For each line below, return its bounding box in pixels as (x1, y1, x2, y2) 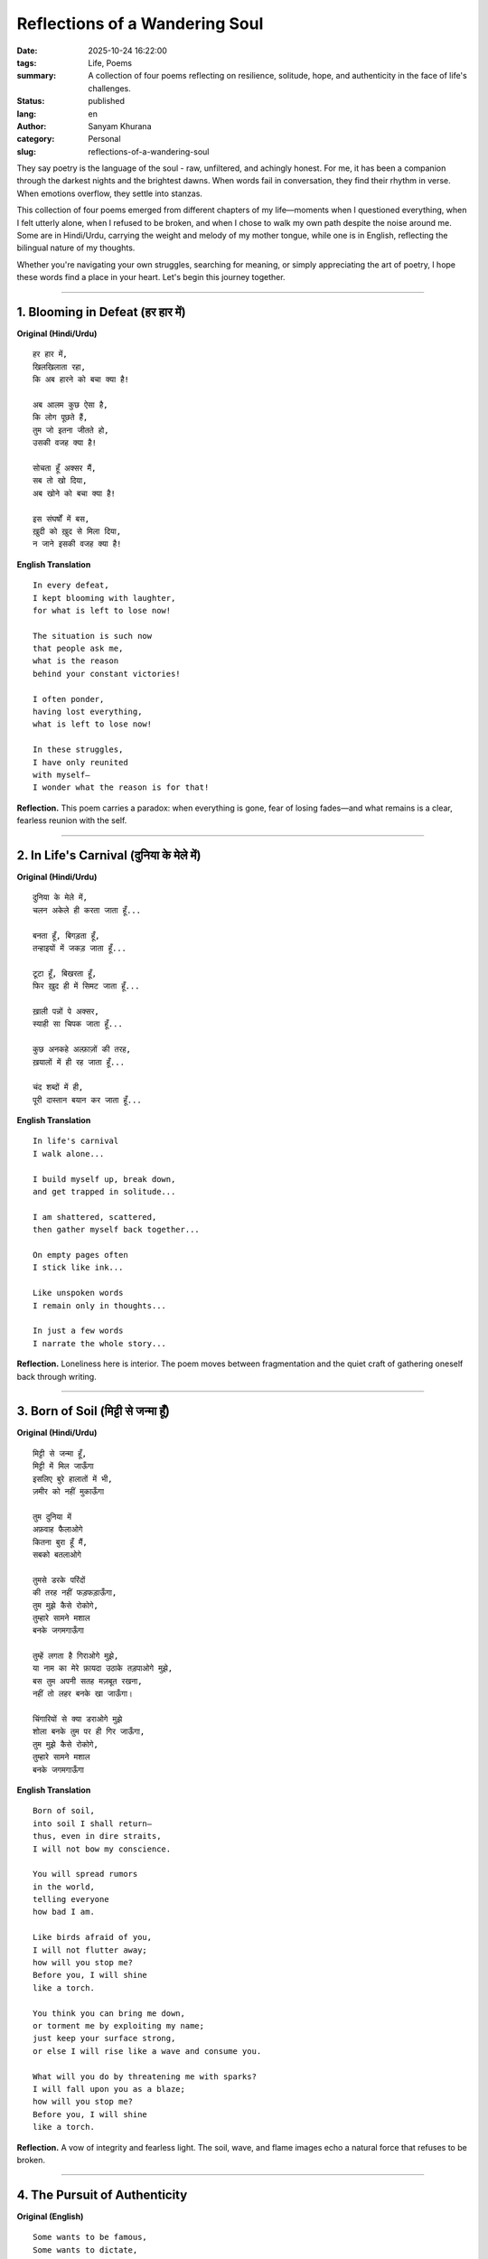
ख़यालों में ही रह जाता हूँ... (33, 1057, 126, 1067)
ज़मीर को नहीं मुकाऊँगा (33, 1486, 104, 1496)
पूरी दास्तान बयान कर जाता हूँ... (33, 1094, 142, 1105)
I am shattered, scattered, (33, 1212, 157, 1222)
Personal (88, 134, 121, 145)
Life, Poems (88, 57, 133, 68)
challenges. (88, 82, 131, 94)
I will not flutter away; (33, 1945, 148, 1955)
